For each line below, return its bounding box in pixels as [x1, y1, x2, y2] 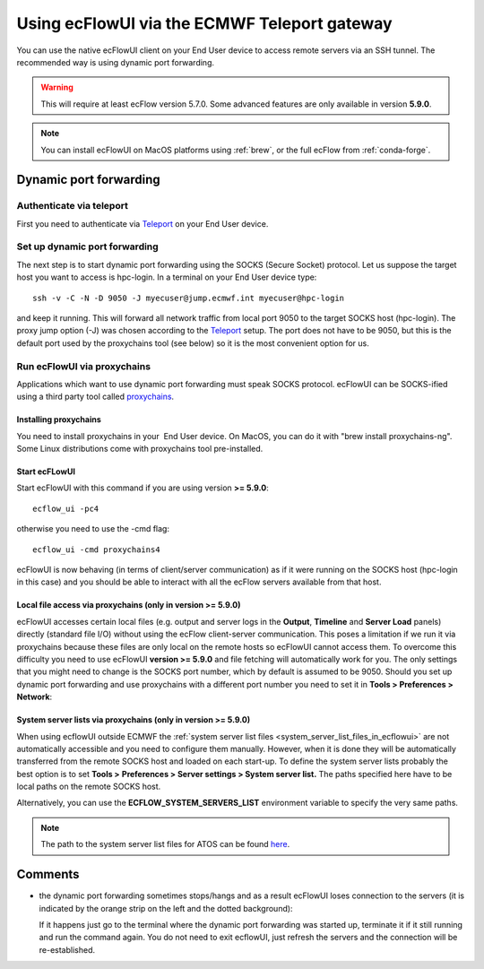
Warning [40, 82, 73, 93]
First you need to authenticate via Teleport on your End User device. [16, 218, 269, 229]
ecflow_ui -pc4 [32, 503, 99, 514]
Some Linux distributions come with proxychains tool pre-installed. [16, 444, 264, 454]
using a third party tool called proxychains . [16, 391, 175, 402]
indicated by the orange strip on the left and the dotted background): [39, 903, 293, 913]
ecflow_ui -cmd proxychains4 [32, 544, 160, 555]
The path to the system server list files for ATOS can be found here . [40, 839, 290, 850]
